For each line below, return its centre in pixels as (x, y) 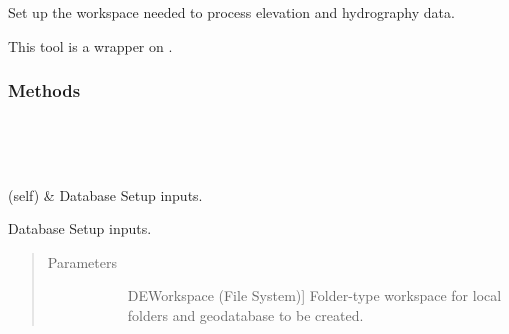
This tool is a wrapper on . (90, 45)
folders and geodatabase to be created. (245, 314)
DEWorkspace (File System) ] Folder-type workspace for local (314, 295)
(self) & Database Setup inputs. (105, 194)
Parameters (82, 261)
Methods (44, 90)
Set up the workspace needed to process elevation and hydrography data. (231, 12)
